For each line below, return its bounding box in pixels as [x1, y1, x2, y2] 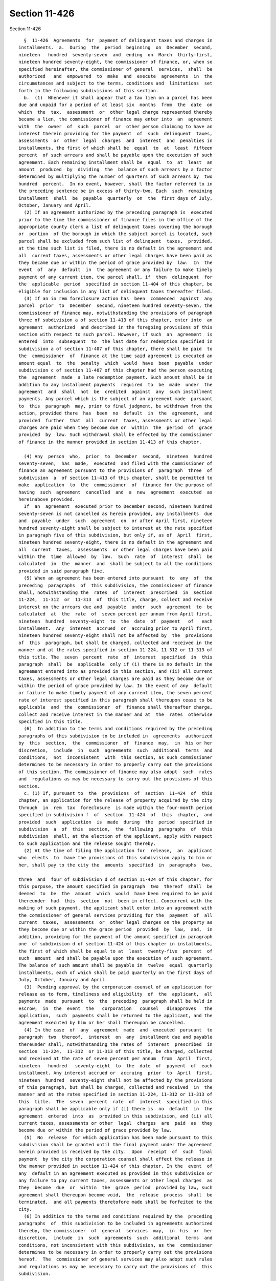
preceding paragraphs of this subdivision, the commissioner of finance [18, 582, 213, 588]
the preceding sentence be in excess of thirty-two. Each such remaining [18, 188, 213, 194]
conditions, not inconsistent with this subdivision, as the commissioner [18, 1242, 213, 1248]
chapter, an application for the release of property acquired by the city [18, 797, 213, 803]
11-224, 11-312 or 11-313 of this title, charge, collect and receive [18, 597, 213, 603]
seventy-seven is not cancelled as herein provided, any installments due [18, 510, 213, 516]
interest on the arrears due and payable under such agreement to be [18, 604, 213, 610]
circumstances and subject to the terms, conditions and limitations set [18, 80, 213, 87]
